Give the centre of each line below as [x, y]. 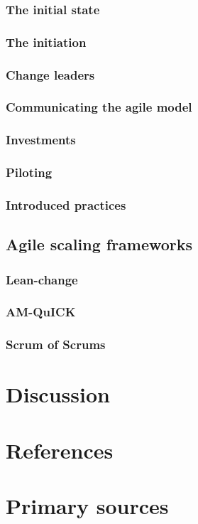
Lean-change [42, 279]
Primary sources [87, 506]
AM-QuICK [41, 312]
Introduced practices [66, 204]
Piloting [29, 172]
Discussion [58, 394]
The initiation [46, 42]
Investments [41, 140]
